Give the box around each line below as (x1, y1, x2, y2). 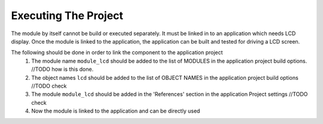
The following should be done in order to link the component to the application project (11, 49, 223, 56)
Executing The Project (11, 9, 124, 22)
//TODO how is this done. (31, 66, 94, 73)
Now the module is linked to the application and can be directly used (31, 107, 200, 114)
